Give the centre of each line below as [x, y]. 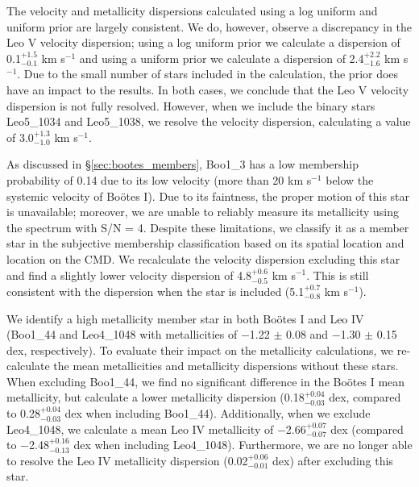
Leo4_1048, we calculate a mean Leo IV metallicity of [140, 429]
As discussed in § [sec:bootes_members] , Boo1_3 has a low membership [183, 164]
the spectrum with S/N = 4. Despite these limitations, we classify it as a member [208, 227]
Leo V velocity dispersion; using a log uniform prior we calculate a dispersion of [203, 42]
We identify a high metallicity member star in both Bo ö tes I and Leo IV [185, 318]
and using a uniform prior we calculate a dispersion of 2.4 [222, 58]
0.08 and [307, 334]
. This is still [338, 275]
